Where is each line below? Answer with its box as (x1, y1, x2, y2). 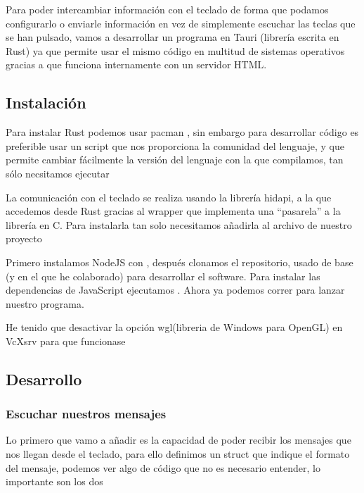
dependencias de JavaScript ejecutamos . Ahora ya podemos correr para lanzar (6, 282, 345, 297)
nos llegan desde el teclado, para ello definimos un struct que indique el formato (6, 447, 350, 461)
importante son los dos (6, 474, 103, 489)
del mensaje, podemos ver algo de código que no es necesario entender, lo (6, 460, 320, 475)
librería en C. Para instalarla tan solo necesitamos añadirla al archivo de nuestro (6, 217, 352, 232)
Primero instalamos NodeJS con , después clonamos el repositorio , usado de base (6, 254, 353, 269)
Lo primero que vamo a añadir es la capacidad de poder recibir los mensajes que (6, 432, 351, 447)
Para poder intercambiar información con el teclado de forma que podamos (6, 2, 329, 16)
